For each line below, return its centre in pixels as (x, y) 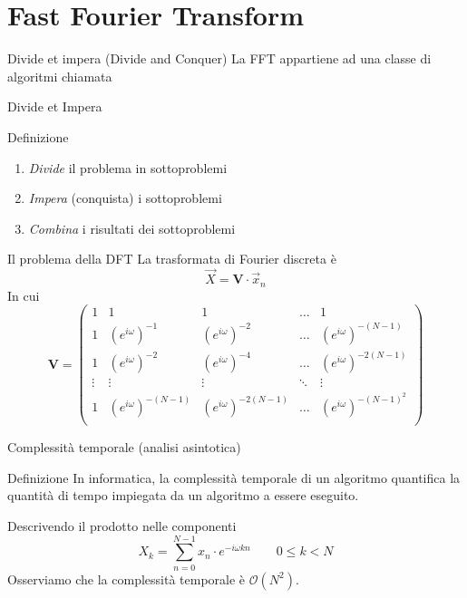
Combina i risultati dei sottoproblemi (132, 228)
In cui (24, 295)
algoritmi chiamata (60, 76)
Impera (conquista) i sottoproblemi (125, 198)
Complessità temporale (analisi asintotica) (124, 447)
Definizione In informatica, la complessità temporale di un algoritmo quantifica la (234, 477)
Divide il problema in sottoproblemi (128, 167)
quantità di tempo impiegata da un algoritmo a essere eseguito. (183, 495)
